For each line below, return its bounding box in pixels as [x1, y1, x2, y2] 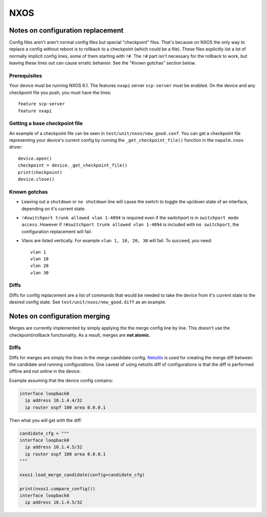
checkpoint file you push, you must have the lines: [9, 89, 111, 95]
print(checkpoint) [18, 170, 63, 175]
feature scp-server [18, 101, 65, 107]
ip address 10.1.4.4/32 [25, 398, 83, 403]
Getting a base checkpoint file [9, 120, 83, 127]
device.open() [18, 156, 52, 161]
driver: [9, 144, 23, 150]
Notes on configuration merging [9, 312, 110, 321]
